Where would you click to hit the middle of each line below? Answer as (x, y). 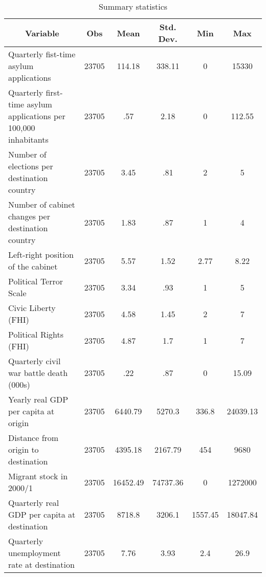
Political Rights (36, 334)
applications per (37, 116)
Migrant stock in (38, 476)
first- (54, 92)
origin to (24, 449)
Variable (42, 33)
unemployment (35, 553)
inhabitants (28, 139)
